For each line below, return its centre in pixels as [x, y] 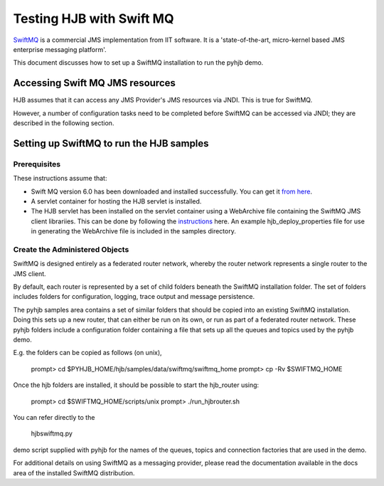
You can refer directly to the [54, 417]
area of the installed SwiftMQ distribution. [74, 472]
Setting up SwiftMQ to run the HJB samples [111, 143]
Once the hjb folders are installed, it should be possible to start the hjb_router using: [136, 385]
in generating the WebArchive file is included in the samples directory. [133, 231]
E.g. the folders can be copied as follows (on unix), [88, 353]
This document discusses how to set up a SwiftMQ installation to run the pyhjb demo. [138, 63]
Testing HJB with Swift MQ [94, 19]
